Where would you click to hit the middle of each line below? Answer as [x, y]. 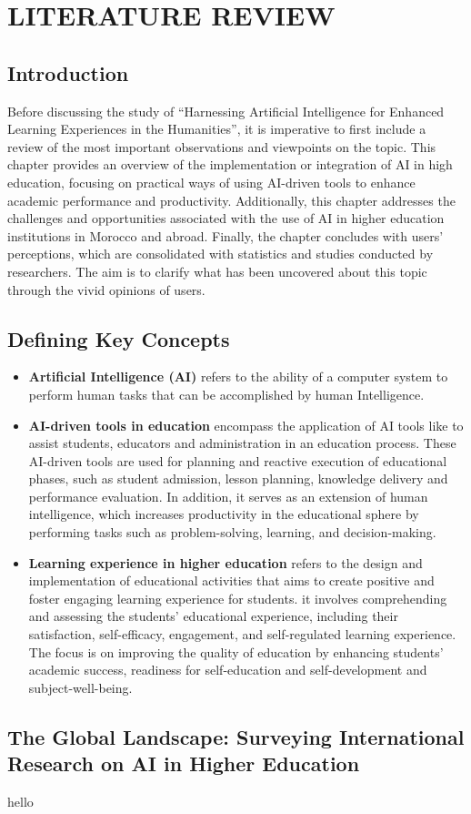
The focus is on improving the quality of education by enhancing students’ [236, 651]
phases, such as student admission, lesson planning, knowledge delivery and [238, 478]
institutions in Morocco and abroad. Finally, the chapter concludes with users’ [225, 235]
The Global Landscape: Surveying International [236, 736]
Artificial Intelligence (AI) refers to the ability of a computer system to [238, 376]
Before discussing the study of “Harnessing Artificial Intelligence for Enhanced [226, 111]
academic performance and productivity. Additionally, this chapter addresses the [231, 200]
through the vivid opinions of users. [106, 289]
